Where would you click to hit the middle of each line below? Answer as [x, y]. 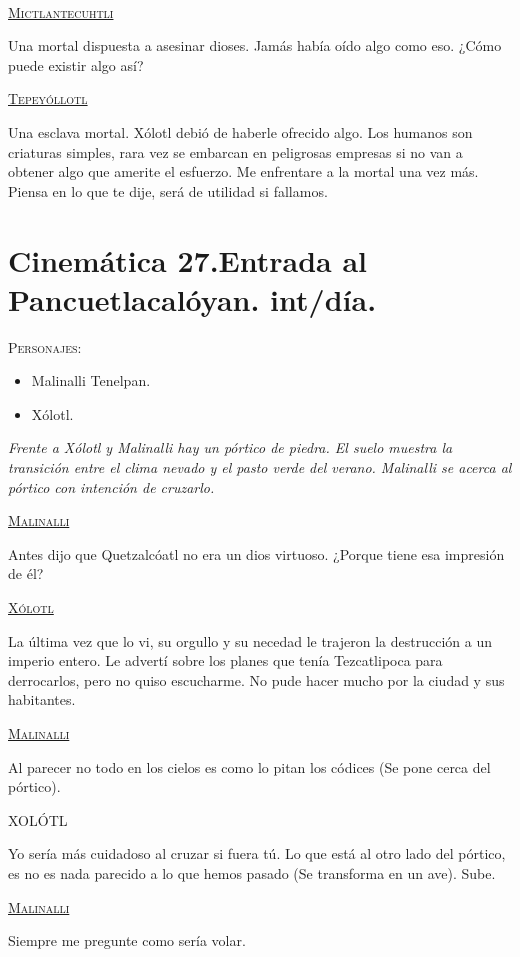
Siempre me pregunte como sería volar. [127, 940]
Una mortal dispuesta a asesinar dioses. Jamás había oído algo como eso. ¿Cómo [255, 45]
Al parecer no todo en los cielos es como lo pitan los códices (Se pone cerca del [249, 766]
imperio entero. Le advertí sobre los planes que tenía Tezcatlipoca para [225, 660]
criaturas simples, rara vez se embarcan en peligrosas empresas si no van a [235, 151]
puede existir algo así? [76, 64]
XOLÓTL [38, 819]
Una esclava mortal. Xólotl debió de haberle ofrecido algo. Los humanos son [240, 131]
